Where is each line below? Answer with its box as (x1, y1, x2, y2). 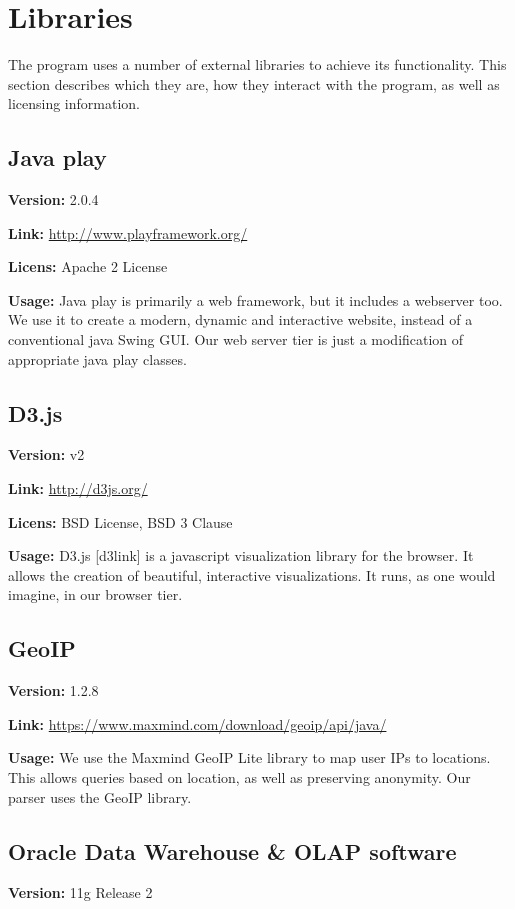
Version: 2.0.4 (8, 189, 99, 210)
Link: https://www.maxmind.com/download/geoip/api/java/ (8, 713, 387, 734)
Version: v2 (8, 444, 85, 465)
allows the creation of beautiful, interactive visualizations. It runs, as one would (8, 564, 496, 585)
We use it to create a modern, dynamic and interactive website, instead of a (8, 309, 473, 330)
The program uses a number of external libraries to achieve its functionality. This (8, 54, 507, 75)
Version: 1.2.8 (8, 680, 99, 701)
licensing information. (8, 93, 140, 114)
